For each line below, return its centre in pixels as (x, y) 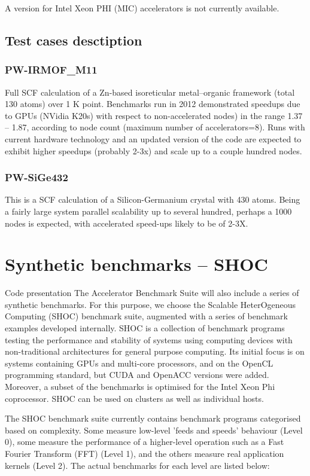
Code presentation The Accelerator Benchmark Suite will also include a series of (152, 293)
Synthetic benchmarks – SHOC (136, 264)
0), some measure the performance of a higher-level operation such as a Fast (145, 442)
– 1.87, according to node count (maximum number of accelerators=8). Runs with (155, 127)
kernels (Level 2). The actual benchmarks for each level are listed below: (137, 465)
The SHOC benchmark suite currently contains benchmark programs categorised (153, 418)
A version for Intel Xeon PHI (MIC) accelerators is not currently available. (142, 8)
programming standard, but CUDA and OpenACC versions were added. (137, 375)
